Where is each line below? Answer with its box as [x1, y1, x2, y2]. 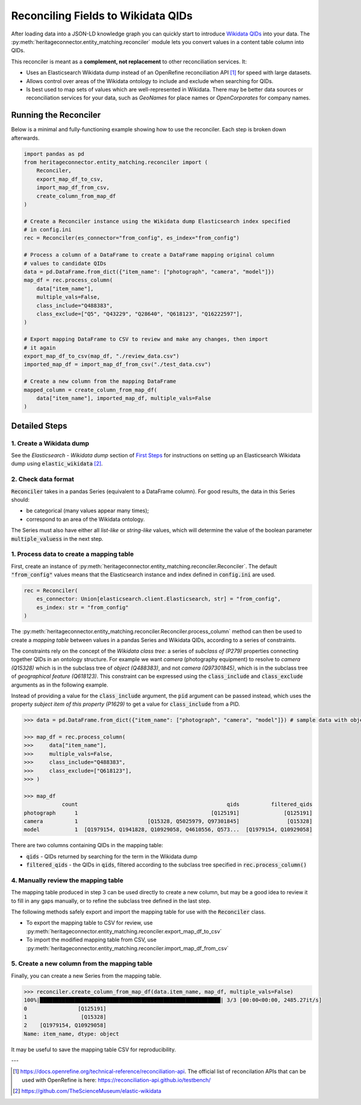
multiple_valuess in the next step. [11, 535, 103, 542]
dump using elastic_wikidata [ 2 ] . [11, 460, 103, 467]
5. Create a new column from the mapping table [11, 959, 153, 968]
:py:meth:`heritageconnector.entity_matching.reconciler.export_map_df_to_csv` [26, 927, 222, 935]
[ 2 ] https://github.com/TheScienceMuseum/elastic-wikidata [13, 1088, 162, 1095]
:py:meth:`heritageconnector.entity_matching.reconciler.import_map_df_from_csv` [26, 944, 229, 951]
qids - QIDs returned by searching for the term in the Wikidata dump [26, 853, 198, 860]
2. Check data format [11, 475, 75, 484]
